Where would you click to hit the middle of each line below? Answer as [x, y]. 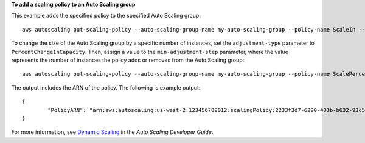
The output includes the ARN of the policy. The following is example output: [106, 87]
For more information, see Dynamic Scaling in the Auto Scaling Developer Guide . [112, 132]
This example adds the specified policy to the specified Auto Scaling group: [106, 16]
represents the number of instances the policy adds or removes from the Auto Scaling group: [128, 60]
